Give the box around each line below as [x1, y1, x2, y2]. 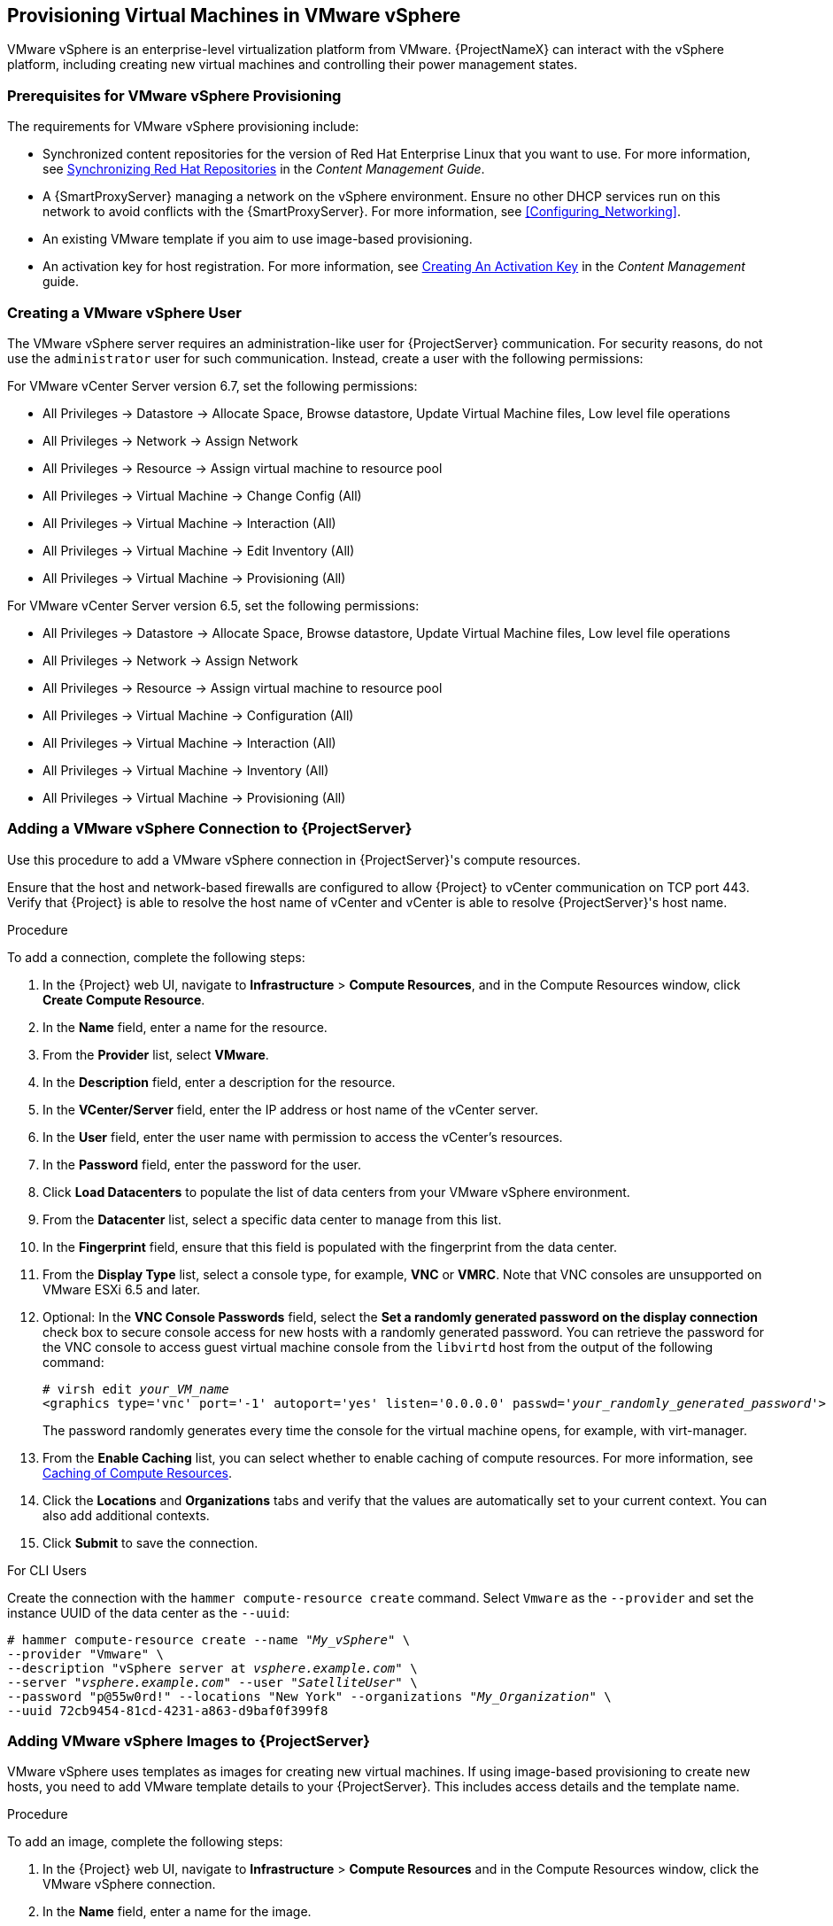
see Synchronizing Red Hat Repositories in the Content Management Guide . [42, 161, 485, 177]
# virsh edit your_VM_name [42, 1381, 229, 1396]
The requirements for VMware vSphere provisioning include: [7, 119, 359, 135]
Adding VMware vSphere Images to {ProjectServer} [7, 1732, 370, 1751]
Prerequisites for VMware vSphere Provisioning [7, 86, 342, 105]
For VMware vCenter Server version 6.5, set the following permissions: [7, 597, 420, 613]
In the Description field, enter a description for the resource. [42, 1074, 396, 1090]
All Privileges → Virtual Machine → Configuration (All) [42, 707, 354, 723]
